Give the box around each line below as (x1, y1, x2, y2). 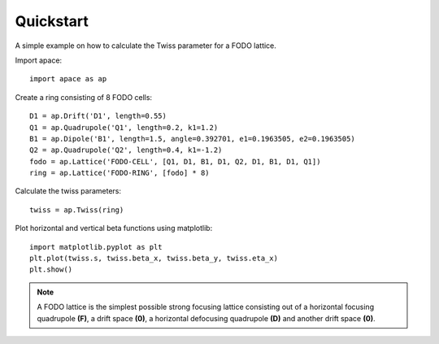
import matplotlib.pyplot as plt (29, 242, 163, 251)
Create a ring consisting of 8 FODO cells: (15, 92, 153, 102)
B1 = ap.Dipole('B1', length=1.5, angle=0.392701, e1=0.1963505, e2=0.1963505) (29, 134, 355, 143)
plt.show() (29, 265, 73, 274)
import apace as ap (29, 74, 107, 84)
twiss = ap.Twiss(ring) (29, 205, 124, 215)
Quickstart (15, 12, 89, 30)
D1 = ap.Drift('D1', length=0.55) (29, 111, 167, 121)
